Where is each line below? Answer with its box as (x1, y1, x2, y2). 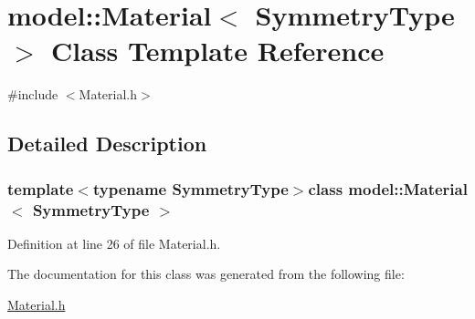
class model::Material (308, 177, 468, 200)
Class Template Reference (51, 32, 385, 69)
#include (7, 85, 58, 104)
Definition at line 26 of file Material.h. (7, 233, 221, 252)
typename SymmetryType (92, 177, 289, 200)
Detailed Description (7, 129, 207, 158)
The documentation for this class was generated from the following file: (7, 264, 405, 283)
